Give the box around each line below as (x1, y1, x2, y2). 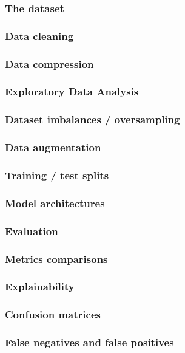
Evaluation (5, 223, 58, 238)
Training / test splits (5, 167, 109, 182)
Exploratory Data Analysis (5, 84, 139, 99)
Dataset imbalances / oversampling (5, 112, 180, 127)
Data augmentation (5, 140, 101, 155)
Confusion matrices (5, 307, 101, 322)
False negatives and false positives (5, 335, 174, 350)
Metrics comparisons (5, 251, 108, 266)
